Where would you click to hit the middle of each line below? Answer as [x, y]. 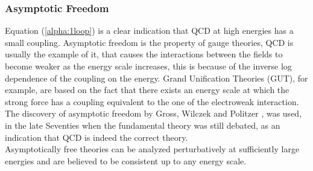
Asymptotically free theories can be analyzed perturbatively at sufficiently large [152, 149]
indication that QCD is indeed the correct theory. [96, 137]
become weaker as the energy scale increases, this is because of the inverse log [148, 66]
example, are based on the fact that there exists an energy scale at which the [147, 90]
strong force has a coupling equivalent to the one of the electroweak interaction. [152, 101]
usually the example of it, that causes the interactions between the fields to [144, 54]
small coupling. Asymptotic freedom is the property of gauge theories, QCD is [149, 42]
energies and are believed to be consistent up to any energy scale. [126, 160]
